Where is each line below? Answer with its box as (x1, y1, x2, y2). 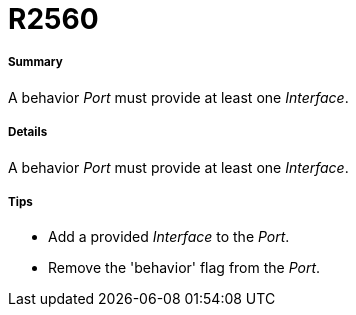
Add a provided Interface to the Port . (48, 228, 290, 246)
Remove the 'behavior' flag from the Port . (48, 259, 321, 277)
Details (8, 125, 48, 140)
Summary (8, 55, 63, 70)
